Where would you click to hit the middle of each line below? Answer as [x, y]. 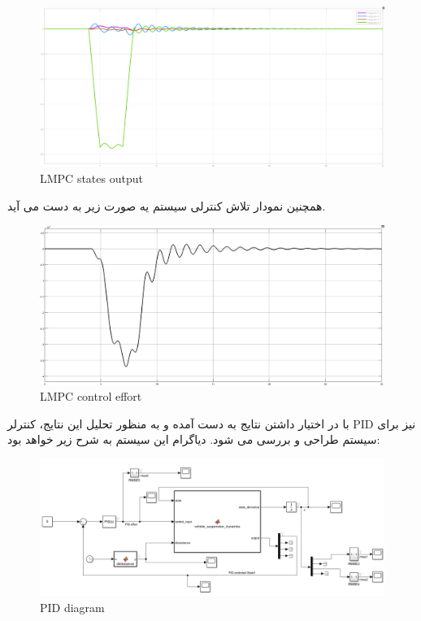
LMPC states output [91, 178]
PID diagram [72, 607]
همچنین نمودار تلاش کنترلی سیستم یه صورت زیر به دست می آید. [167, 205]
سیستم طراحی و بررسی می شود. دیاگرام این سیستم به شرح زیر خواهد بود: [194, 439]
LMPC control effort [91, 396]
